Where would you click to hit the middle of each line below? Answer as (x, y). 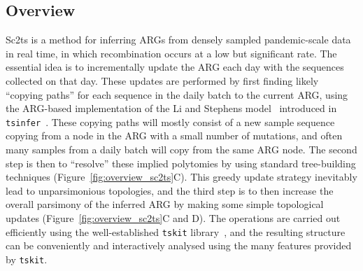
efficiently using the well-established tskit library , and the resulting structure (176, 231)
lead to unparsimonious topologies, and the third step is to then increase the (170, 190)
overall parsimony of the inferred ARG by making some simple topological (165, 204)
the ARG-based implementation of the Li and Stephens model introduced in (171, 108)
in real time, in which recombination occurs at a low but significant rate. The (171, 53)
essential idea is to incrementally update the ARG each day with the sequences (175, 67)
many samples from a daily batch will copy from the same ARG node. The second (181, 150)
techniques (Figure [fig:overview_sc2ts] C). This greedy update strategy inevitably (181, 177)
